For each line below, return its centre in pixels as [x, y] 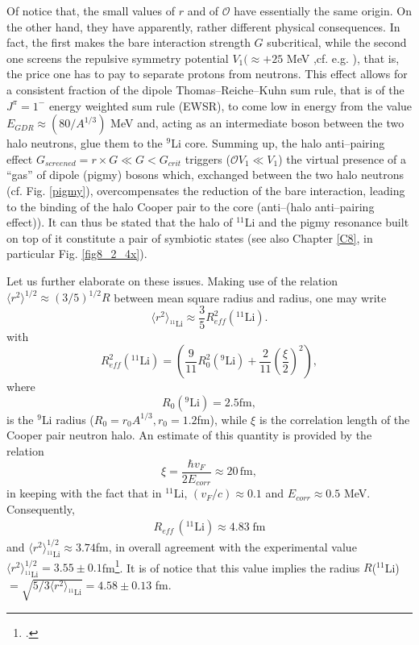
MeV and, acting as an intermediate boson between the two [257, 123]
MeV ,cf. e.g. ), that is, [343, 58]
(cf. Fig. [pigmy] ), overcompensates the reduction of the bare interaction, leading [206, 190]
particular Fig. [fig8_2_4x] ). [77, 254]
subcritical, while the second [337, 42]
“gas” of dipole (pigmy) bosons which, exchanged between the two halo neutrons [205, 175]
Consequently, [41, 508]
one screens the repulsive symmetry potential [118, 58]
